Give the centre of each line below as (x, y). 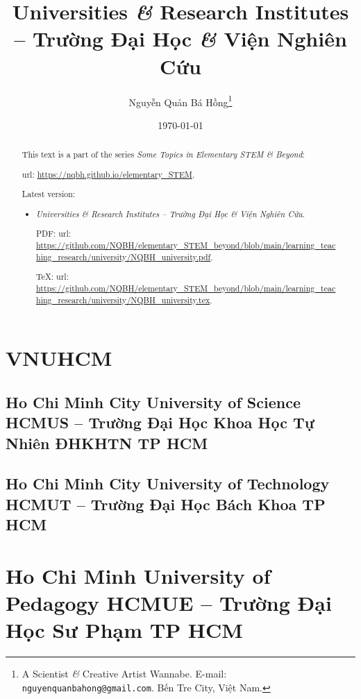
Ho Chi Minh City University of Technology (168, 483)
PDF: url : (54, 234)
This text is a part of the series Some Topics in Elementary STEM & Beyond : (163, 154)
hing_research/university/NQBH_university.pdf (124, 256)
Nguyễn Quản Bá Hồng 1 (180, 101)
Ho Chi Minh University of (138, 575)
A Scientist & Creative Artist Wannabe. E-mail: (124, 673)
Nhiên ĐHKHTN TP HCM (107, 443)
